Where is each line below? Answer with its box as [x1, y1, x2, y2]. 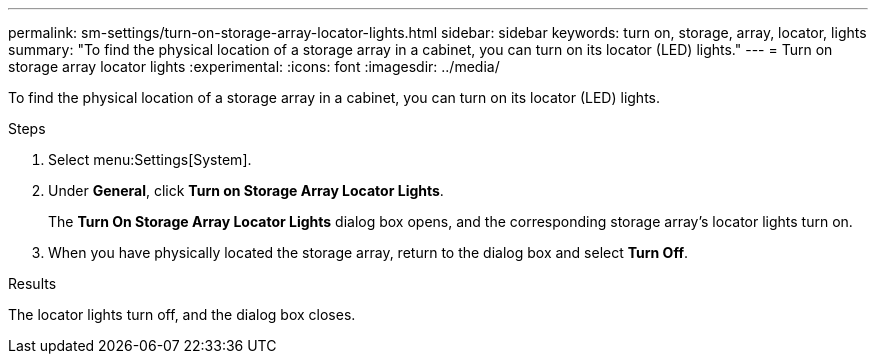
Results [8, 275, 57, 292]
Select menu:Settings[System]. [48, 151, 252, 168]
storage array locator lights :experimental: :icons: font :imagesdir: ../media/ [8, 58, 500, 75]
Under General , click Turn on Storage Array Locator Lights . [48, 182, 444, 199]
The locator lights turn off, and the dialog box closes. [8, 306, 356, 323]
